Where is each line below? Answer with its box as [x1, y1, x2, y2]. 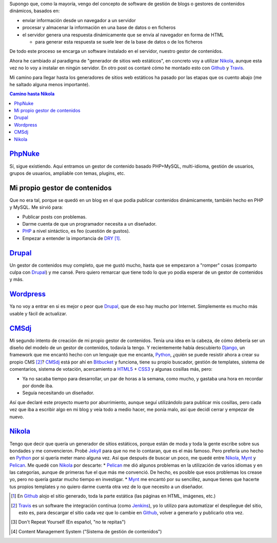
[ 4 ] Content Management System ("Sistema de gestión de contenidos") [11, 528, 162, 534]
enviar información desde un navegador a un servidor [22, 17, 136, 23]
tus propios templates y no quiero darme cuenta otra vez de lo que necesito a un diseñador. [9, 484, 204, 490]
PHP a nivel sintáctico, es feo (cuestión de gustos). [22, 228, 130, 234]
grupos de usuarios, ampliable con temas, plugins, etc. [9, 170, 126, 176]
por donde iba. [22, 383, 54, 389]
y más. [9, 276, 24, 283]
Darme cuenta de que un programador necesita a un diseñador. [22, 221, 157, 227]
